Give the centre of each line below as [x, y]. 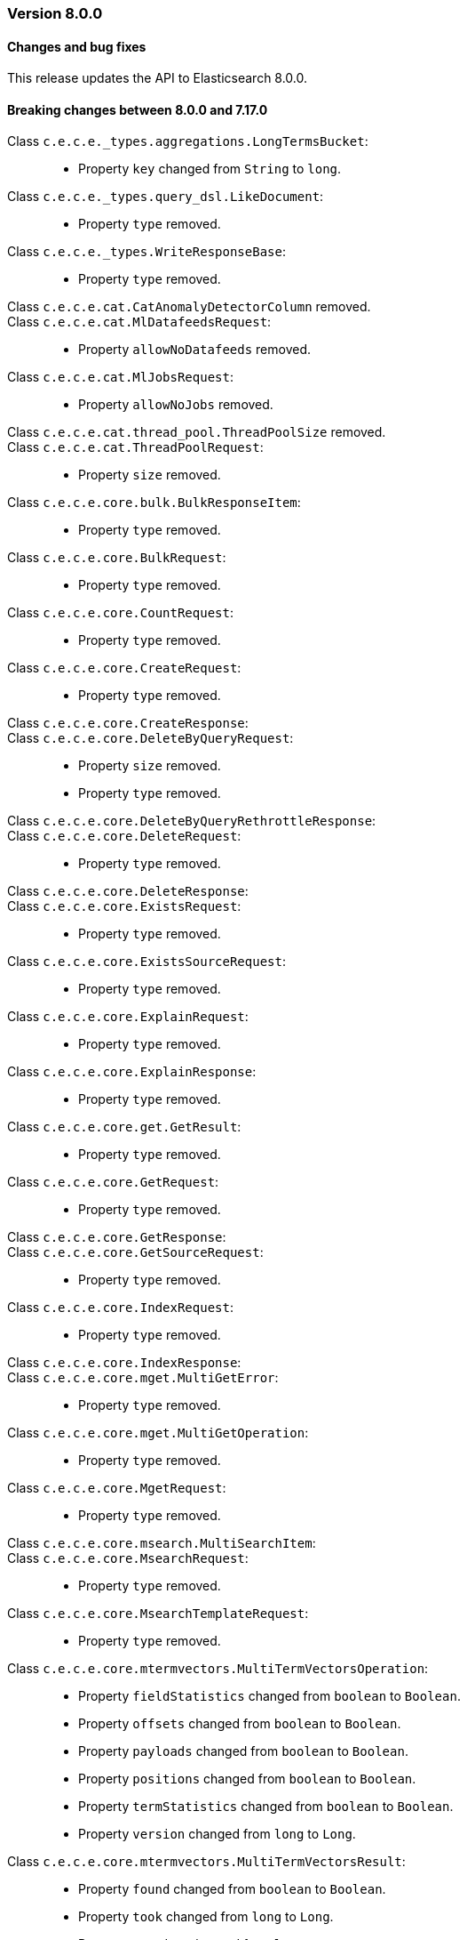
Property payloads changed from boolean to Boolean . [243, 1751]
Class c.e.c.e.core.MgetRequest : [117, 1488]
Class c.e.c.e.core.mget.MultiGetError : [143, 1378]
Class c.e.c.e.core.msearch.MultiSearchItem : [162, 1543]
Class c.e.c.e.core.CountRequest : [120, 613]
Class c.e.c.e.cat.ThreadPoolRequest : [135, 447]
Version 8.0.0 [55, 13]
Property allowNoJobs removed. [176, 405]
